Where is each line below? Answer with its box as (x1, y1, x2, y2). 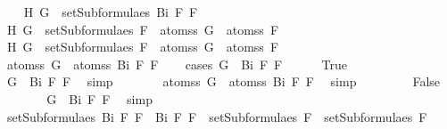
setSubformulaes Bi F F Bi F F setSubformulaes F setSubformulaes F (6, 107, 427, 125)
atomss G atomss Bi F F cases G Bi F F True (6, 54, 347, 73)
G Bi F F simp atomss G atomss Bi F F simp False (6, 72, 441, 91)
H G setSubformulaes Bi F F (23, 3, 198, 20)
